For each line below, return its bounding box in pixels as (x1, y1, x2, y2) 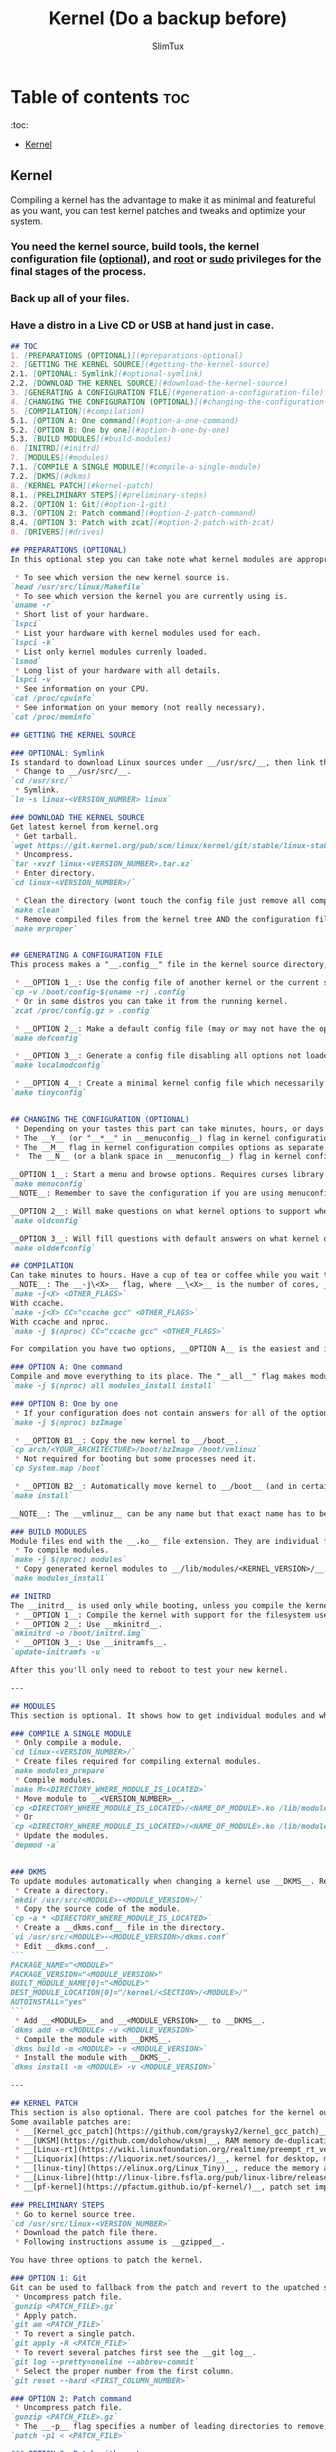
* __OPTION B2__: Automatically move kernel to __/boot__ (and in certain (14, 1482, 333, 1492)
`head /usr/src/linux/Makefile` (10, 582, 145, 592)
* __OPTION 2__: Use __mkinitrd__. (14, 1619, 163, 1629)
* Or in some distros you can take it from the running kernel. (14, 996, 288, 1006)
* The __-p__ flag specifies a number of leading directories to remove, (14, 2422, 329, 2432)
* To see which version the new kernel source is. (14, 572, 230, 582)
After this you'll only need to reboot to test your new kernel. (10, 1665, 288, 1676)
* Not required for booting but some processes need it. (14, 1454, 257, 1464)
